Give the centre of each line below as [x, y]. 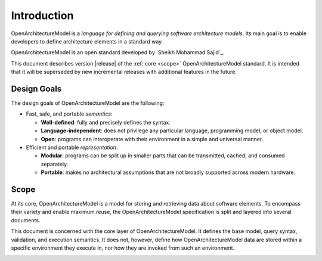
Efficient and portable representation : [72, 147]
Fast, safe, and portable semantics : [69, 114]
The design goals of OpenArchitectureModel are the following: [88, 103]
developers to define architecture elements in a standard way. [87, 41]
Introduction [42, 15]
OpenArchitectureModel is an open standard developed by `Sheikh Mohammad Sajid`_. [118, 52]
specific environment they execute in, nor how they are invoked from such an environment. [123, 248]
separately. [55, 164]
